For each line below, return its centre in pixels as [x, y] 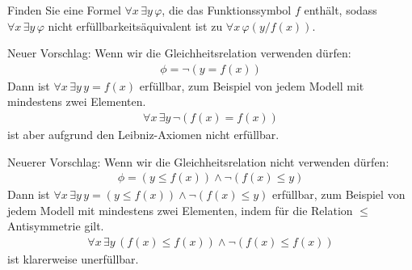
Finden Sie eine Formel [64, 10]
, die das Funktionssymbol [227, 10]
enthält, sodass [341, 10]
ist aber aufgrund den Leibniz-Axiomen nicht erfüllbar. [143, 135]
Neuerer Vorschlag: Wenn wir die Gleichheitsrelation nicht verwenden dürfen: [198, 161]
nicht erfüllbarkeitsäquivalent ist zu [135, 25]
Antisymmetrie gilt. [56, 226]
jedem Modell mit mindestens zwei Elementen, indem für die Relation [180, 210]
